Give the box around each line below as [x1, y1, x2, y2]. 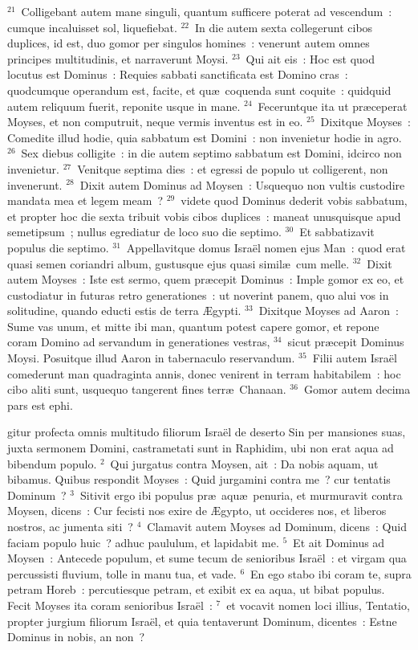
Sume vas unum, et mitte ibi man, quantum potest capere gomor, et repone [7, 317, 379, 334]
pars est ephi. [7, 396, 73, 413]
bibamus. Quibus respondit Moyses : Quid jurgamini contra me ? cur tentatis [7, 471, 391, 488]
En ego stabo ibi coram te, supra [250, 565, 412, 582]
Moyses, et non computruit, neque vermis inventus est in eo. [7, 113, 303, 130]
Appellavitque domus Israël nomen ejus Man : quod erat [126, 239, 406, 256]
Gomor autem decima [303, 381, 411, 398]
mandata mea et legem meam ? [7, 192, 163, 209]
